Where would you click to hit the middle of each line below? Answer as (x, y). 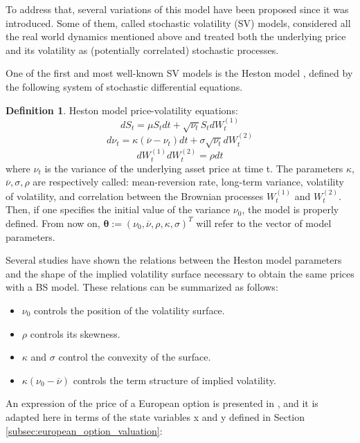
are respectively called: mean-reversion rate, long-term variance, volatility (188, 182)
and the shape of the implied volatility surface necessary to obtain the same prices (180, 273)
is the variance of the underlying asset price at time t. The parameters (194, 168)
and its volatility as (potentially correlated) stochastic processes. (142, 49)
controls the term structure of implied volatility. (174, 380)
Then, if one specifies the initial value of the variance (118, 209)
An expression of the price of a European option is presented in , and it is (162, 403)
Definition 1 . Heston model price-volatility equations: (122, 110)
